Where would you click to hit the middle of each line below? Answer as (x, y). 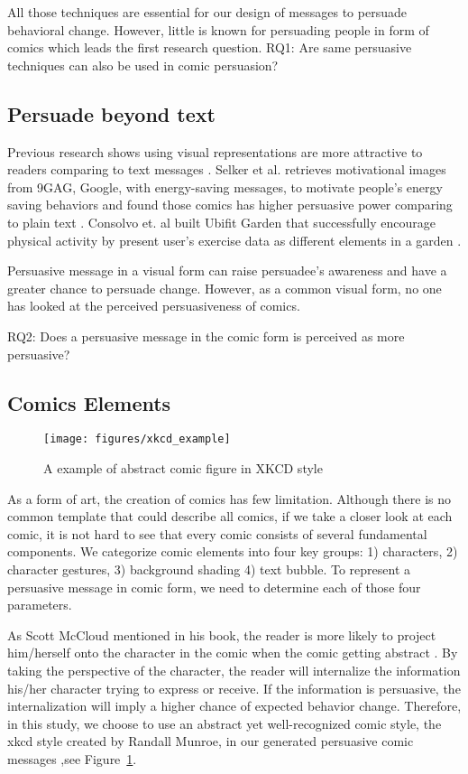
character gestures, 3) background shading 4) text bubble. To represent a (209, 569)
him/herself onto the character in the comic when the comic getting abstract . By (233, 653)
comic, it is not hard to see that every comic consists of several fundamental (217, 533)
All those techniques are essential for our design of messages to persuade (207, 12)
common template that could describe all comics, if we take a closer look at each (230, 516)
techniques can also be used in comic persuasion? (143, 65)
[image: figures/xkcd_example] (137, 439)
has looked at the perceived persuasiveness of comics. (154, 306)
